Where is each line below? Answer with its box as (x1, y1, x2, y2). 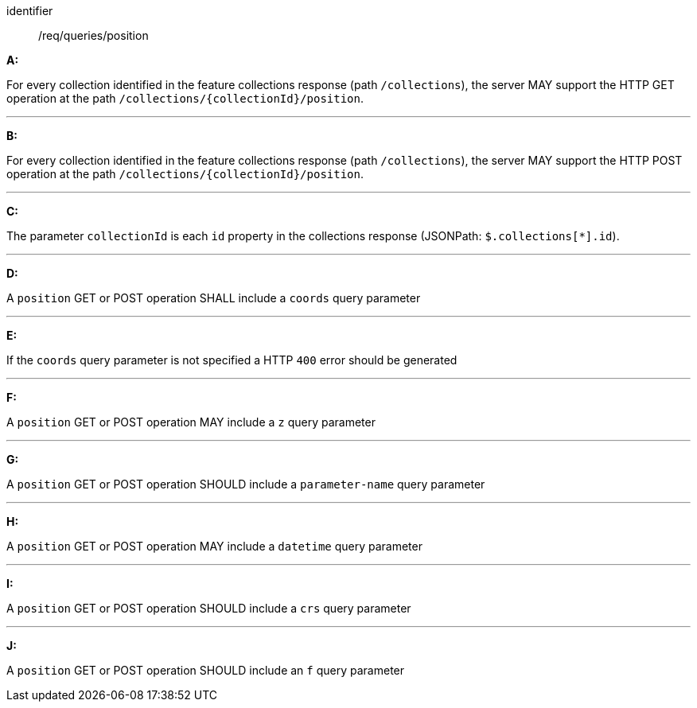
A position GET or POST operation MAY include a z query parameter (6, 415, 376, 429)
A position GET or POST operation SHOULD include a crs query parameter (6, 601, 411, 615)
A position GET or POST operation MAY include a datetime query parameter (6, 539, 422, 553)
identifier (6, 4, 53, 18)
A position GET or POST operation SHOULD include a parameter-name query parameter (6, 477, 485, 491)
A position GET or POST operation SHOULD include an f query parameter (6, 663, 405, 677)
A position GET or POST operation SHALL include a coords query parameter (6, 291, 421, 305)
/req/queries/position (38, 29, 149, 42)
